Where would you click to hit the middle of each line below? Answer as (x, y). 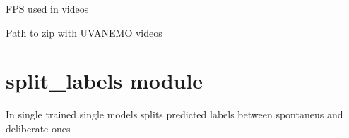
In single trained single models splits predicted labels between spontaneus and (174, 114)
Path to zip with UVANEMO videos (84, 32)
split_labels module (105, 81)
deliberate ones (38, 128)
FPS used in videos (47, 8)
